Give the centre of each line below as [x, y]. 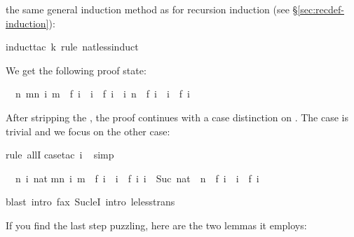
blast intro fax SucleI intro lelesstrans [90, 202]
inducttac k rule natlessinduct [72, 47]
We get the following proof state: [76, 70]
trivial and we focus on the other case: [88, 131]
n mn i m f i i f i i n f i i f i [102, 94]
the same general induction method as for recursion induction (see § [152, 9]
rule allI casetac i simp [60, 155]
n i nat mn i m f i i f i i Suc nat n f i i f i [137, 178]
